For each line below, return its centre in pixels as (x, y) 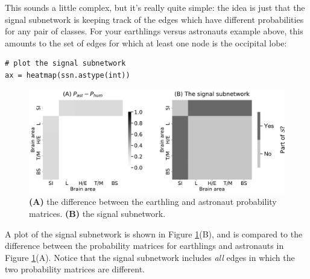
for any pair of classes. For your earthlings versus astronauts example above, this (154, 31)
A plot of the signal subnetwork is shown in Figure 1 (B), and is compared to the (154, 234)
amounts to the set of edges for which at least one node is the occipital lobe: (146, 42)
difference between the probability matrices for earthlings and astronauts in (144, 246)
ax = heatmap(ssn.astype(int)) (68, 75)
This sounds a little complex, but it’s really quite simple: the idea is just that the (155, 7)
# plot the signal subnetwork (65, 64)
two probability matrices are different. (75, 269)
